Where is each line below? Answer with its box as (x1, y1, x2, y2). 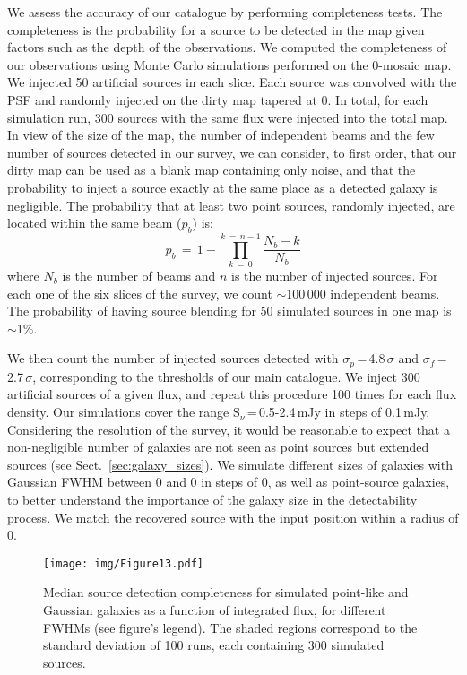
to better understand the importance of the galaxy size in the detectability (7, 490, 418, 509)
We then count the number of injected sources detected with (7, 349, 339, 368)
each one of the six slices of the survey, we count (7, 283, 272, 302)
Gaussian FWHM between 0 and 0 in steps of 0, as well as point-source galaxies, (7, 472, 450, 491)
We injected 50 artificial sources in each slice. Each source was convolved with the (7, 73, 457, 91)
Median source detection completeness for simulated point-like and (43, 583, 409, 601)
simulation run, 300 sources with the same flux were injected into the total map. (7, 108, 448, 126)
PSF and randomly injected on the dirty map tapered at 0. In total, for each (7, 90, 428, 108)
